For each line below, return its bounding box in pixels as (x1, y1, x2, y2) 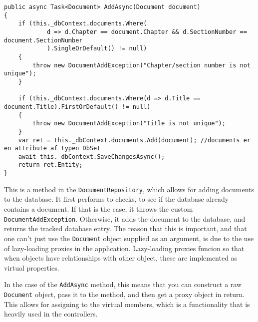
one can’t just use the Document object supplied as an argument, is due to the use (4, 233, 254, 243)
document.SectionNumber (4, 36, 83, 44)
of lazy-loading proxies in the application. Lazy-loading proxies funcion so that (4, 243, 245, 253)
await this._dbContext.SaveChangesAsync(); (18, 153, 165, 160)
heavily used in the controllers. (4, 309, 98, 319)
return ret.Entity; (18, 161, 83, 169)
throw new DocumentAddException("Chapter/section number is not (32, 61, 251, 69)
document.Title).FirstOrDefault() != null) (4, 103, 151, 110)
